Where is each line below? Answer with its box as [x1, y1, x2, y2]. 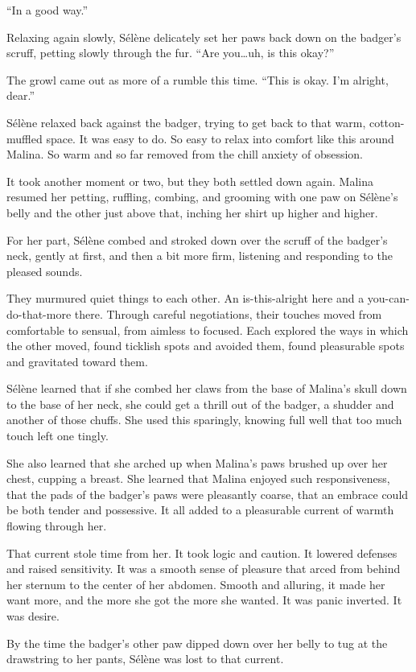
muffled [6, 130, 43, 146]
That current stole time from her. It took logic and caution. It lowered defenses [6, 544, 397, 561]
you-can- [367, 290, 410, 307]
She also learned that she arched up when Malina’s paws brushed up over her [6, 454, 388, 471]
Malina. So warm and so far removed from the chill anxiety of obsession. [6, 146, 364, 163]
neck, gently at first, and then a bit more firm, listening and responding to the [6, 247, 393, 264]
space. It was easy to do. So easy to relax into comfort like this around [46, 130, 394, 146]
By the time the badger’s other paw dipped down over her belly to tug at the [6, 634, 388, 651]
